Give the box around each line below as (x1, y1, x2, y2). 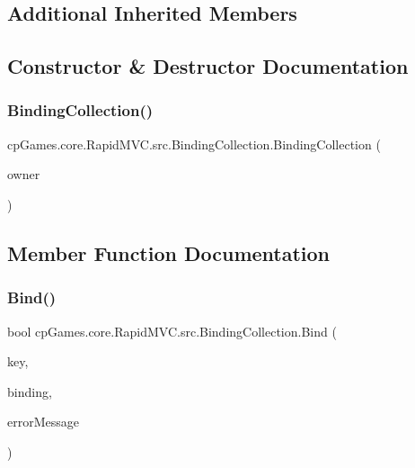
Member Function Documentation (7, 238, 331, 266)
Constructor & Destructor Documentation (7, 52, 409, 80)
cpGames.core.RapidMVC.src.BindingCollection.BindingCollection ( (7, 134, 381, 153)
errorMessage (7, 412, 79, 431)
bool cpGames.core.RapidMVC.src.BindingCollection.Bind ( (7, 321, 337, 340)
